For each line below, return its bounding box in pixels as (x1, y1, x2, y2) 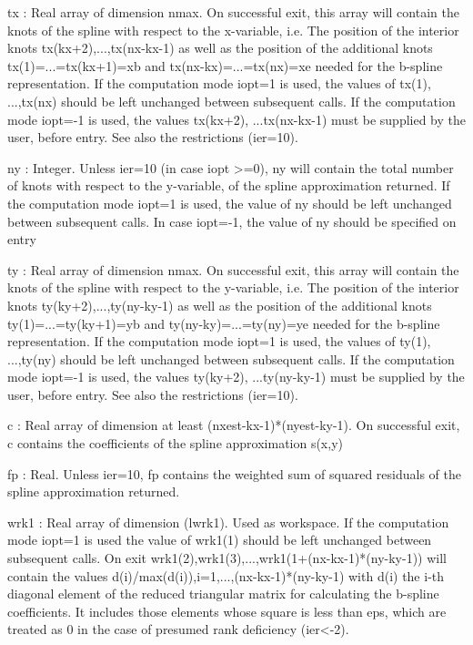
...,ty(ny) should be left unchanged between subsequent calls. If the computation (7, 349, 455, 368)
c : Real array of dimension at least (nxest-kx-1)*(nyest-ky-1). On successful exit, (7, 415, 460, 435)
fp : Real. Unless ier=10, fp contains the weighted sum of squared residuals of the (7, 464, 461, 483)
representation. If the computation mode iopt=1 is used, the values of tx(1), (7, 74, 431, 93)
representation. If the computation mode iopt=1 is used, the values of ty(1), (7, 332, 431, 351)
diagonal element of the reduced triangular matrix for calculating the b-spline (7, 584, 439, 603)
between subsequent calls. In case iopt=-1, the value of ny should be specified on (7, 211, 457, 230)
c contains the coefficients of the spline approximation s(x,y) (7, 434, 343, 453)
